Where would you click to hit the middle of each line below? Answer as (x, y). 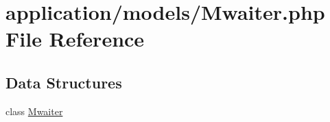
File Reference (75, 39)
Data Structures (64, 82)
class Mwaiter (34, 111)
